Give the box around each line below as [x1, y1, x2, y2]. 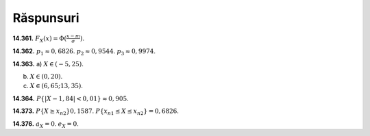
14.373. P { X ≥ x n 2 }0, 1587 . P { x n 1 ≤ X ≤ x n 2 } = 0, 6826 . [12, 107, 180, 116]
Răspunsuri [12, 10, 79, 25]
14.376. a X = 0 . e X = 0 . [12, 120, 79, 129]
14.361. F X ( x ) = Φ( [12, 34, 67, 44]
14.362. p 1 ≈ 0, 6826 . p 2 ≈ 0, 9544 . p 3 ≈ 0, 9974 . [12, 47, 156, 57]
